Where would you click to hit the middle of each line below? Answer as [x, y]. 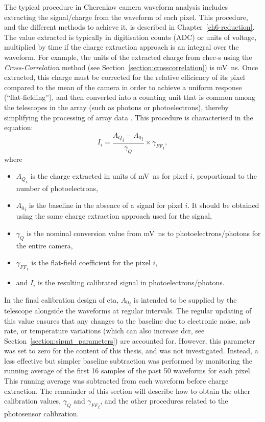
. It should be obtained [223, 205]
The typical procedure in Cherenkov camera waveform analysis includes [116, 7]
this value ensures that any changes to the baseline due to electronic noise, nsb [127, 320]
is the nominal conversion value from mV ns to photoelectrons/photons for [144, 233]
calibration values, [32, 401]
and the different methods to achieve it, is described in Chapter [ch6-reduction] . [129, 27]
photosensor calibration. [42, 413]
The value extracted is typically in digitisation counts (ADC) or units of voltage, [130, 37]
